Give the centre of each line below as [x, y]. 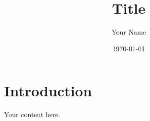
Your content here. [32, 114]
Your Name [129, 32]
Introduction [48, 91]
